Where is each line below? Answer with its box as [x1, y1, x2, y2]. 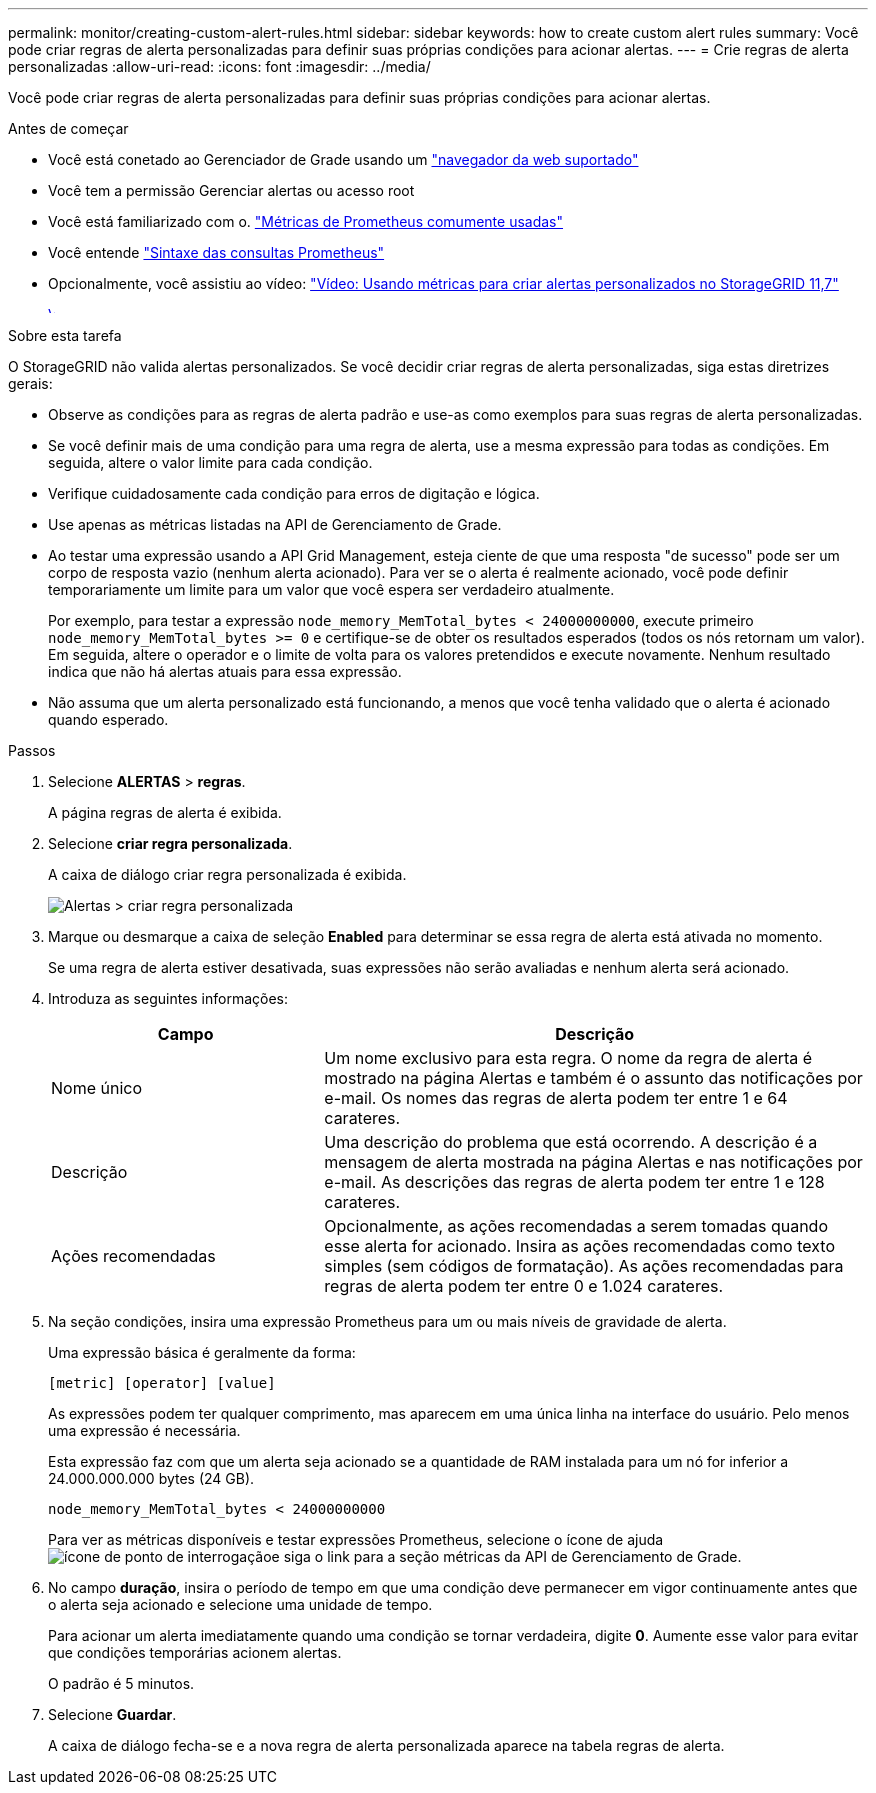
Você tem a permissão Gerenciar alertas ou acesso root [48, 182, 415, 199]
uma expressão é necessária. [48, 1422, 241, 1439]
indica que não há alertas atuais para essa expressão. [48, 663, 402, 680]
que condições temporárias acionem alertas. [48, 1644, 342, 1661]
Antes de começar [8, 120, 129, 137]
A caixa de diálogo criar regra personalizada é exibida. [48, 866, 407, 883]
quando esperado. [48, 711, 169, 728]
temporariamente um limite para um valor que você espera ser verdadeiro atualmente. [48, 581, 615, 598]
